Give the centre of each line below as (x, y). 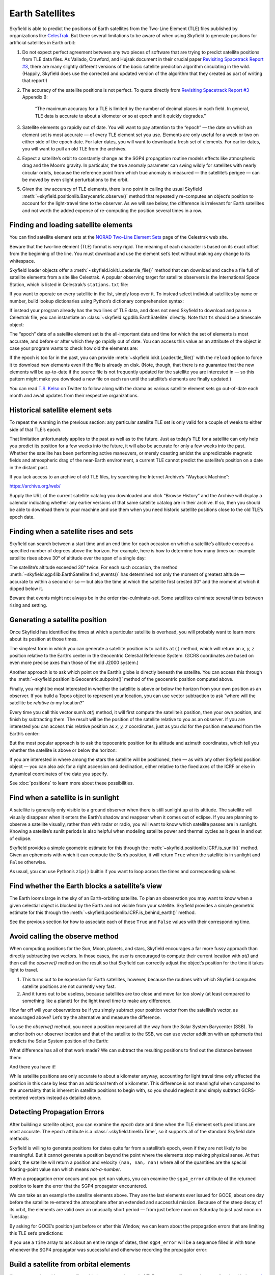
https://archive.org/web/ (35, 486)
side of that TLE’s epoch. (35, 429)
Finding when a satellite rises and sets (71, 531)
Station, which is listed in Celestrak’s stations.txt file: (69, 284)
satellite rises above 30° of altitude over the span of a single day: (78, 558)
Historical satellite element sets (61, 410)
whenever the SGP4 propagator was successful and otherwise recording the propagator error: (109, 1249)
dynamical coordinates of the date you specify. (59, 774)
